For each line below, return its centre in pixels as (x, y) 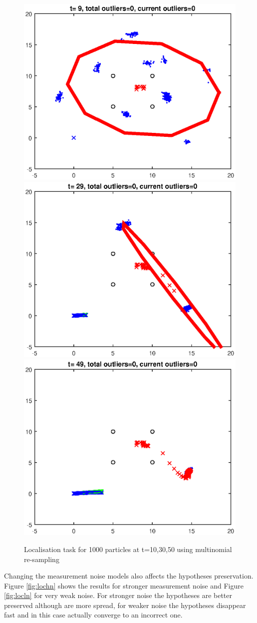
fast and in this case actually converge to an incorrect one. (93, 615)
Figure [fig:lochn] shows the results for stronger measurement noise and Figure (124, 585)
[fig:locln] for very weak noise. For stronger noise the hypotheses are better (118, 595)
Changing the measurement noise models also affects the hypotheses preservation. (129, 576)
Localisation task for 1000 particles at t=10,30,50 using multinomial (128, 549)
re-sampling (42, 559)
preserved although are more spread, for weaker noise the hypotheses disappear (125, 605)
